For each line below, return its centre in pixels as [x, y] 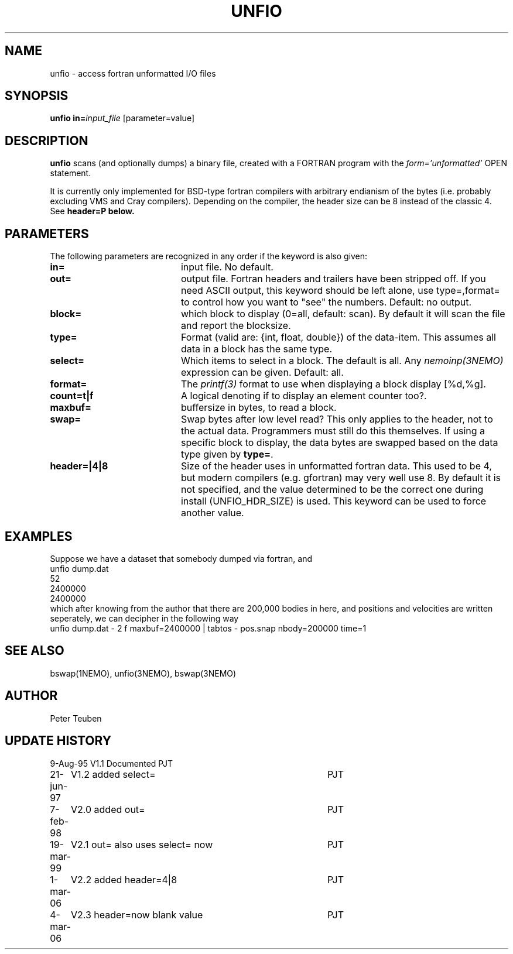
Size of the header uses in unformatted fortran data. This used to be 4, [336, 466]
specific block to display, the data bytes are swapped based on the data [339, 443]
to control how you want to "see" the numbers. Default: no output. [326, 302]
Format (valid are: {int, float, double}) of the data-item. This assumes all [338, 337]
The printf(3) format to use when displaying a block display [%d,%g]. [333, 384]
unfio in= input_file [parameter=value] [122, 118]
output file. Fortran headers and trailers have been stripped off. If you [333, 279]
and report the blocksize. [236, 326]
